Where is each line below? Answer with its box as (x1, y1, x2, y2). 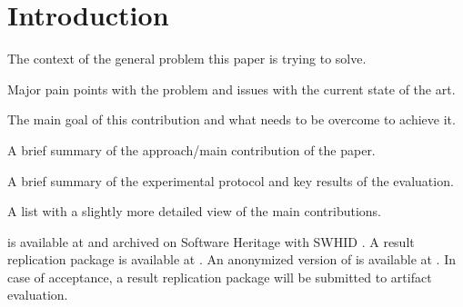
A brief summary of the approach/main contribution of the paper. (7, 140, 376, 159)
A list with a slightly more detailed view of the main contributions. (7, 202, 381, 221)
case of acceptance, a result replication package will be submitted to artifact (7, 267, 432, 286)
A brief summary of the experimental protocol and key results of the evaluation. (7, 171, 454, 190)
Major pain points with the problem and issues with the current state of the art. (7, 79, 456, 98)
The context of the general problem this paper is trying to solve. (7, 49, 367, 68)
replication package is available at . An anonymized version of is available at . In (7, 250, 457, 269)
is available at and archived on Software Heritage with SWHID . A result (7, 232, 415, 251)
